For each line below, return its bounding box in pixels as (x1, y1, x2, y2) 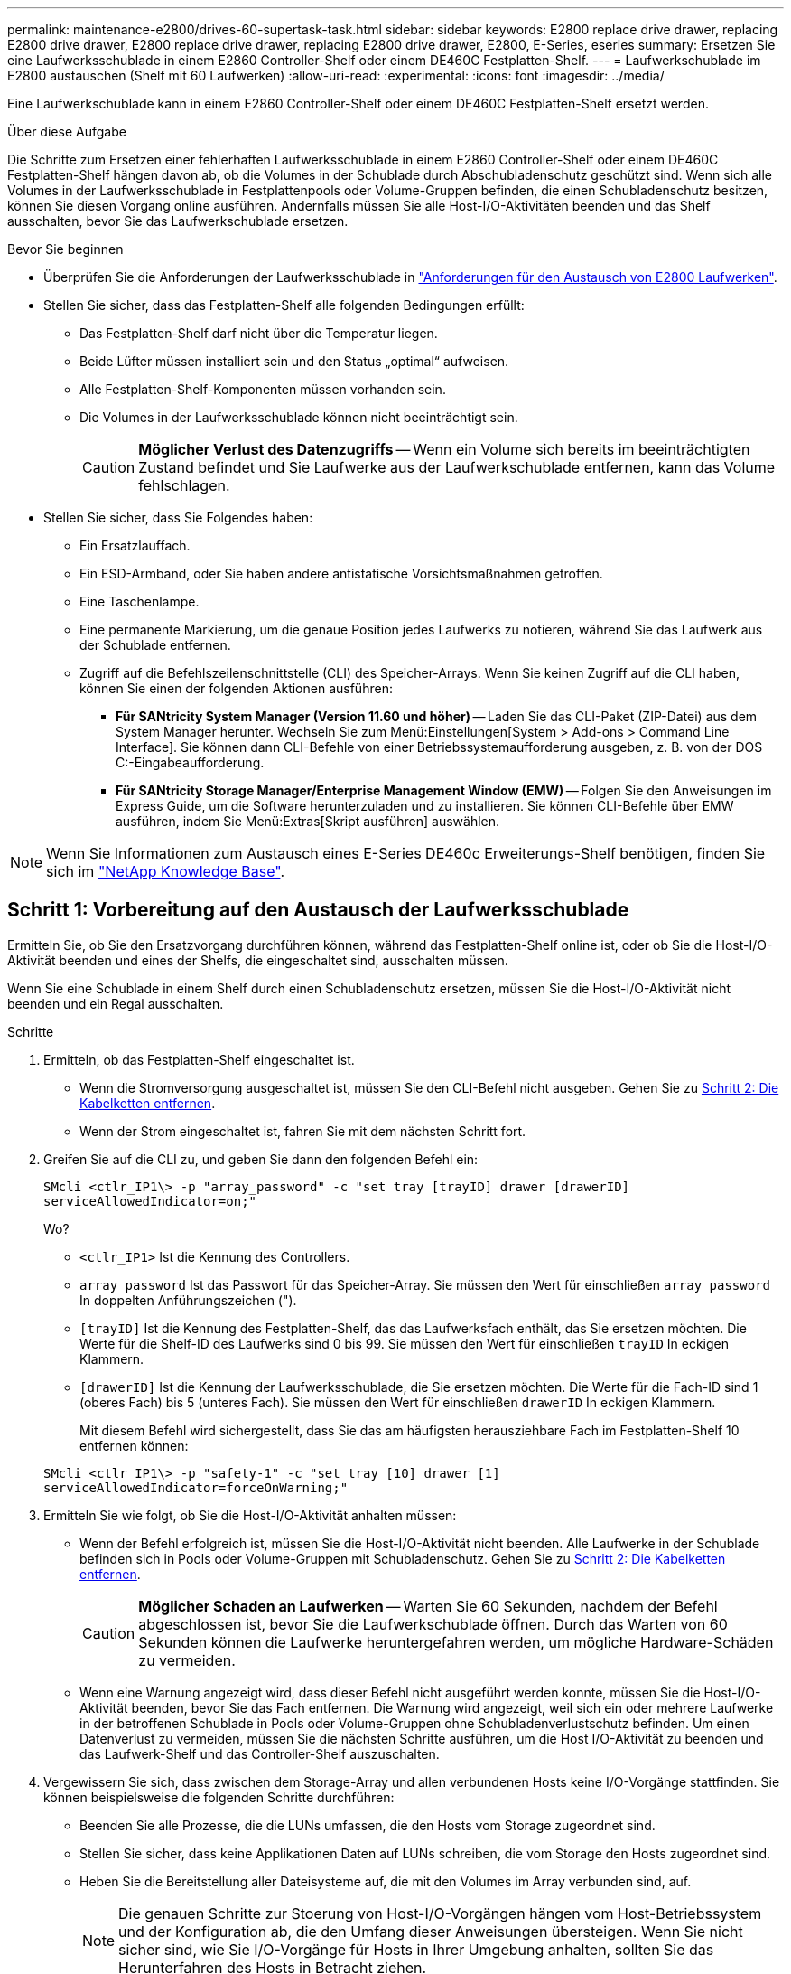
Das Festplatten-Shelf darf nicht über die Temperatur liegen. (79, 325, 438, 341)
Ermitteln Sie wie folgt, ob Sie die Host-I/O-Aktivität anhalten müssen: (43, 1507, 457, 1523)
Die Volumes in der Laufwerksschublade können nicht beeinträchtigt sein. (79, 409, 518, 425)
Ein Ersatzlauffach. (79, 538, 191, 553)
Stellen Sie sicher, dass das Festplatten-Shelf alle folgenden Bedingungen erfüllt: (43, 297, 525, 313)
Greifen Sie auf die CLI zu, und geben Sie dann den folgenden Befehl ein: (43, 1151, 479, 1167)
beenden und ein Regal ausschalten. (7, 995, 224, 1011)
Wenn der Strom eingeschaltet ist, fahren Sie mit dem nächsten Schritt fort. (79, 1123, 526, 1139)
